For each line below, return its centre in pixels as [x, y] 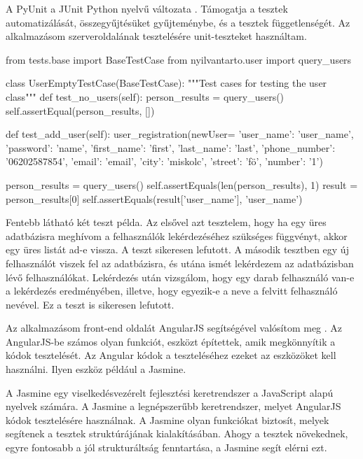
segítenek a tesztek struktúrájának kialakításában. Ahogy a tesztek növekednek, [177, 433]
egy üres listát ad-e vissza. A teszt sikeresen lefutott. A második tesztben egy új [177, 249]
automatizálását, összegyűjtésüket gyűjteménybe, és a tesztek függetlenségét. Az [178, 22]
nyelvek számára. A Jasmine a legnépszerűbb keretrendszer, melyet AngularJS [173, 406]
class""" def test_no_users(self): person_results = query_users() [145, 96]
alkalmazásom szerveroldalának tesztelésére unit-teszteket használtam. [156, 36]
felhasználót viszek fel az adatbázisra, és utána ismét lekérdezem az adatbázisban [180, 263]
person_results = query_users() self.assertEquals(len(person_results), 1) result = [182, 184]
